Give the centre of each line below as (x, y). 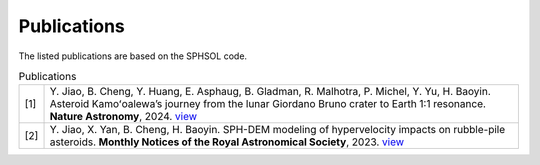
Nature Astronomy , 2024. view (123, 117)
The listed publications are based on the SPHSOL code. (133, 56)
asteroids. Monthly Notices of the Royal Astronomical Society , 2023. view (227, 142)
